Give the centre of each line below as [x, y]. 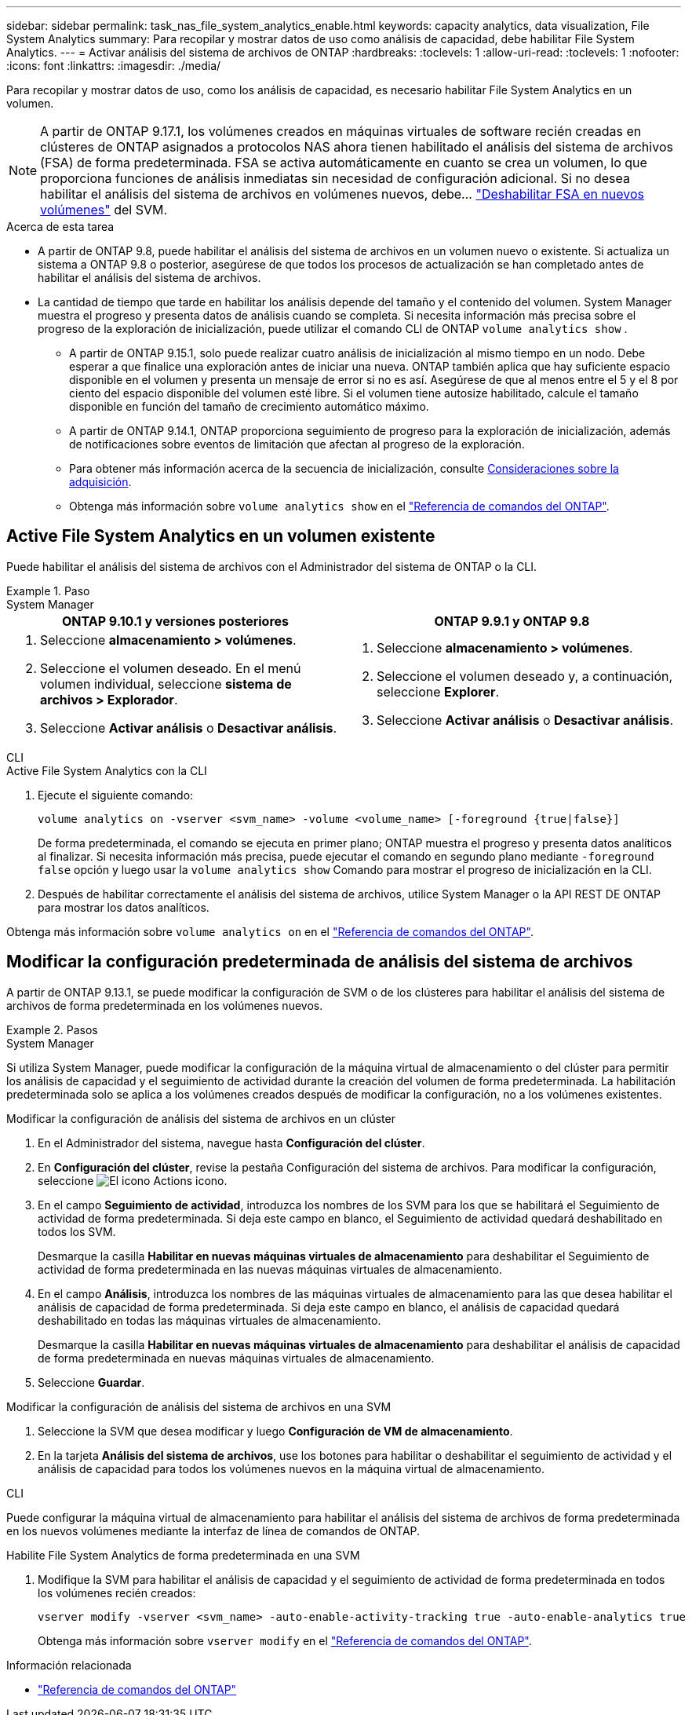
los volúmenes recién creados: [117, 1592]
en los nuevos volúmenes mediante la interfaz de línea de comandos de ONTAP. [213, 1530]
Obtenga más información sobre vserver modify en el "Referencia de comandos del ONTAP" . [285, 1640]
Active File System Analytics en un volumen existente [221, 536]
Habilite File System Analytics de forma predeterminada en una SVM [183, 1555]
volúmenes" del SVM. [104, 210]
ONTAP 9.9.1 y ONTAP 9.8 [512, 621]
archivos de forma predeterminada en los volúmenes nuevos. [165, 1005]
